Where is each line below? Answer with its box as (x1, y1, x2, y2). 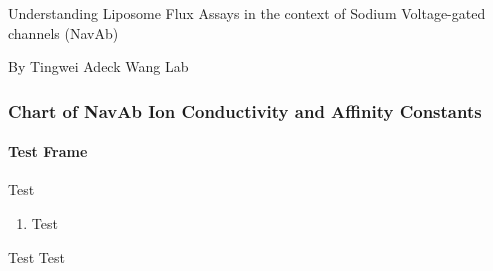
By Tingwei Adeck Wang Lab (8, 56, 189, 77)
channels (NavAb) (8, 22, 119, 43)
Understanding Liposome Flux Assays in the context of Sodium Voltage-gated (8, 3, 486, 23)
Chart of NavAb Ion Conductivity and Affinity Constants (8, 98, 482, 123)
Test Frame (8, 141, 88, 162)
